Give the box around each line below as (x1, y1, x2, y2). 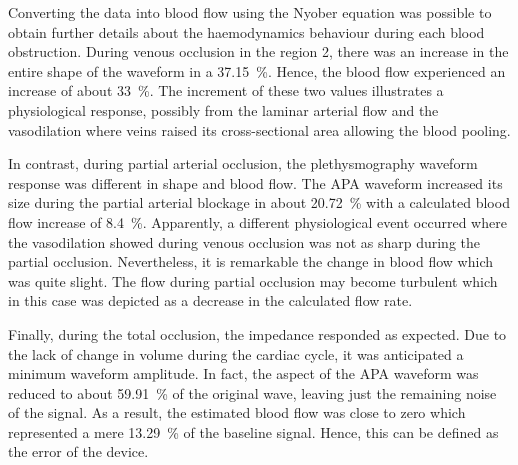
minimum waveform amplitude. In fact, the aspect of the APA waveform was (8, 363, 479, 384)
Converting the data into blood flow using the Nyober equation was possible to (8, 2, 492, 22)
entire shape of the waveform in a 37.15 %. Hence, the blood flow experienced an (8, 60, 506, 81)
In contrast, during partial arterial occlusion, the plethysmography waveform (8, 153, 478, 174)
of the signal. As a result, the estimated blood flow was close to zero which (8, 402, 466, 423)
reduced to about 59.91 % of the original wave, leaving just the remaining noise (8, 382, 497, 403)
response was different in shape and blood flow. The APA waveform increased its (8, 172, 503, 193)
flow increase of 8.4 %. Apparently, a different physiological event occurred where (8, 211, 507, 232)
